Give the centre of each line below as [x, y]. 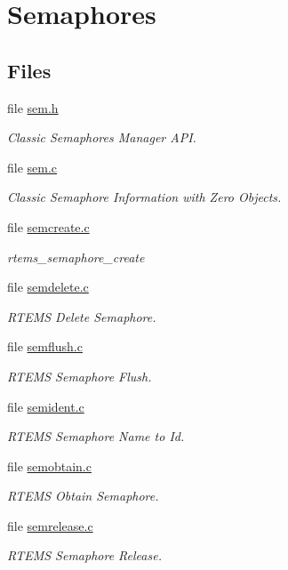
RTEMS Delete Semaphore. [82, 316]
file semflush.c [45, 346]
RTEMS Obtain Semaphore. [83, 496]
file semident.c [46, 406]
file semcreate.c [48, 226]
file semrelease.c [50, 525]
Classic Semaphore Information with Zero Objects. [144, 197]
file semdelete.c [48, 287]
